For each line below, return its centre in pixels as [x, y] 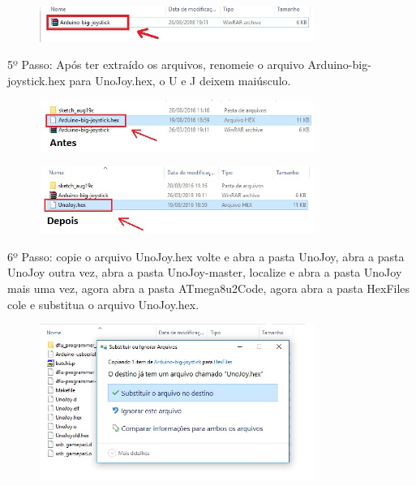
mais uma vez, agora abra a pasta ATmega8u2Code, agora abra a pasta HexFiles [209, 288]
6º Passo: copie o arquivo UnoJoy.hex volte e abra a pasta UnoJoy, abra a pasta [206, 256]
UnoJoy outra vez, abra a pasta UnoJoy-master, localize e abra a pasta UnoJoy [205, 272]
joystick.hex [36, 80]
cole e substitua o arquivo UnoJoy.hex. [103, 304]
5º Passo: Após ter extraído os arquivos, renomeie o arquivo [156, 65]
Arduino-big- [339, 65]
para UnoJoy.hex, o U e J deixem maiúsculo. [180, 80]
